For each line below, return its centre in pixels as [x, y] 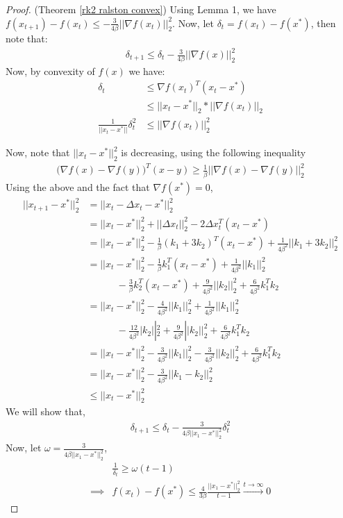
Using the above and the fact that [78, 186]
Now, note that [38, 152]
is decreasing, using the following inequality [214, 152]
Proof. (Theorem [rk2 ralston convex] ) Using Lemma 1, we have [141, 9]
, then [323, 23]
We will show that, [45, 411]
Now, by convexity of [50, 71]
